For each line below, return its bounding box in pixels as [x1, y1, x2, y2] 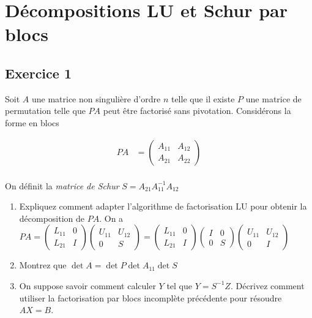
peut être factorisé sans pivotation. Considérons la [103, 104, 291, 117]
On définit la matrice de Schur [5, 179, 119, 192]
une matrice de [245, 92, 302, 105]
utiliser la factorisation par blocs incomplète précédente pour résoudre [19, 291, 282, 304]
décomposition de [19, 211, 85, 224]
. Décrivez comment [230, 279, 305, 292]
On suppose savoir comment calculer [19, 279, 156, 292]
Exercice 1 [5, 63, 72, 82]
